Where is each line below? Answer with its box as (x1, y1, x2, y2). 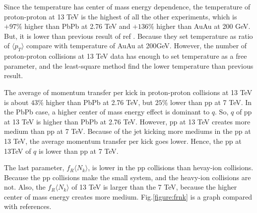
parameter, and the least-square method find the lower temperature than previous (4, 60, 254, 71)
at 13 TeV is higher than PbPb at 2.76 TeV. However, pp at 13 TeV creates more (4, 116, 251, 126)
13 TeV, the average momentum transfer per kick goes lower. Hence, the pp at (4, 135, 242, 146)
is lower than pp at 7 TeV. (39, 145, 119, 156)
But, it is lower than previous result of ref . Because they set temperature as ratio (4, 30, 253, 41)
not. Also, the (4, 182, 46, 192)
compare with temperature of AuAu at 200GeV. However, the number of (26, 40, 247, 51)
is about (4, 97, 29, 107)
